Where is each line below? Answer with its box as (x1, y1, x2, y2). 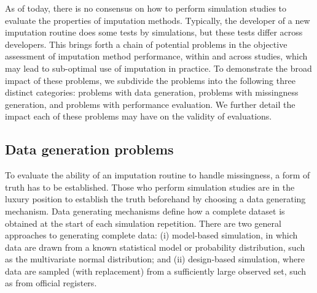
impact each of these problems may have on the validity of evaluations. (5, 110, 272, 123)
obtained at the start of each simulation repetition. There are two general (5, 216, 281, 229)
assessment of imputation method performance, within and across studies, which (5, 50, 308, 63)
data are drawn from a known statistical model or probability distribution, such (5, 240, 305, 253)
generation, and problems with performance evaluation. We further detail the (5, 97, 295, 110)
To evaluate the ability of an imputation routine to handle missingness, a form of (5, 169, 310, 181)
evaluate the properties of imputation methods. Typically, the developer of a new (5, 13, 310, 26)
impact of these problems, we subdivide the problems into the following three (5, 74, 295, 86)
